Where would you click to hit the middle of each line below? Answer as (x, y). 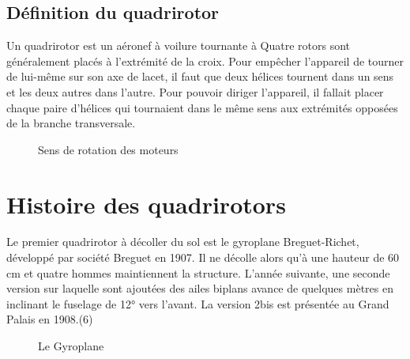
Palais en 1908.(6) (50, 319)
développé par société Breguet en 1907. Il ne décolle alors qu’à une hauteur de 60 (203, 257)
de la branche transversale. (71, 123)
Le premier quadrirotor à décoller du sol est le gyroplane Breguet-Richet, (183, 242)
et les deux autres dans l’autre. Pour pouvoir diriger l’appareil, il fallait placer (195, 91)
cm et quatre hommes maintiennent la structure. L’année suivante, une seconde (198, 272)
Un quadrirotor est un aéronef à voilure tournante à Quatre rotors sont (179, 45)
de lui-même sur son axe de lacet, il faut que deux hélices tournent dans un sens (200, 76)
